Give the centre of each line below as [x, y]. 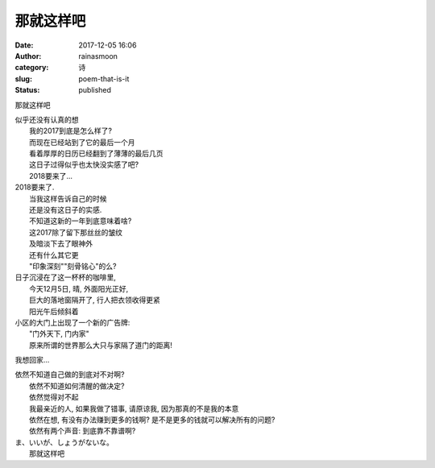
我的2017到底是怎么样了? [71, 131]
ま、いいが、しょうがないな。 [64, 442]
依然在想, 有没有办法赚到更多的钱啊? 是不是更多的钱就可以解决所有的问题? [152, 420]
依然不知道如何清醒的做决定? [77, 386]
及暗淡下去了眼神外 [61, 244]
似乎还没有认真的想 [47, 119]
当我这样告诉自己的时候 [68, 198]
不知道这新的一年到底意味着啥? [81, 221]
